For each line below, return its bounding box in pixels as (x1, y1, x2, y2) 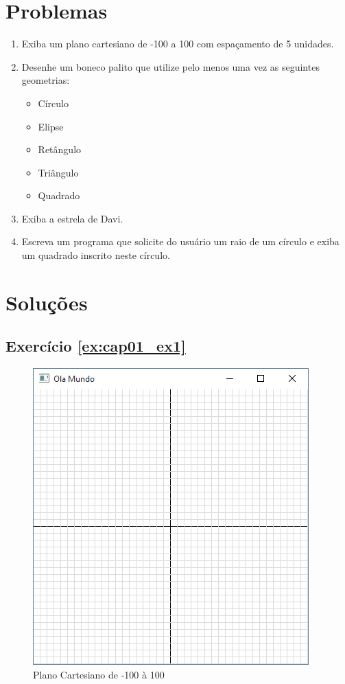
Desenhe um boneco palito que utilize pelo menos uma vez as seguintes (21, 59, 320, 73)
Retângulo (38, 142, 82, 157)
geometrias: (21, 73, 70, 87)
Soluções (5, 288, 88, 316)
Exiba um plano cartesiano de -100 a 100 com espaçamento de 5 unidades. (21, 36, 334, 51)
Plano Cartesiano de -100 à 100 (33, 667, 165, 681)
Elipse (38, 119, 64, 133)
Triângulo (38, 165, 79, 179)
